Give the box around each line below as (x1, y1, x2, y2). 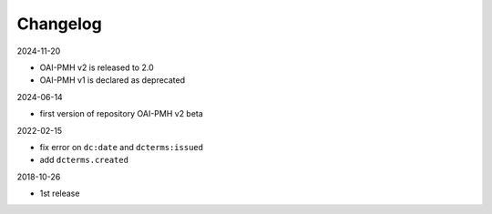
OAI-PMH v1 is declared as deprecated (39, 75, 186, 86)
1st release (39, 188, 80, 199)
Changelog (16, 14, 102, 34)
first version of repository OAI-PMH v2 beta (39, 108, 204, 119)
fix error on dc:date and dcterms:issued (39, 141, 204, 152)
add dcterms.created (39, 155, 129, 166)
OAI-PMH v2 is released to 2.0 (39, 62, 154, 73)
